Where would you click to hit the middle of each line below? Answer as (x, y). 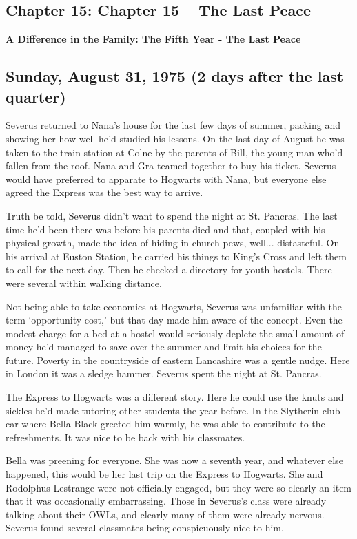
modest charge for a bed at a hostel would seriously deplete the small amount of (175, 333)
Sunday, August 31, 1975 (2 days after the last (175, 76)
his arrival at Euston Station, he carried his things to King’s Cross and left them (176, 256)
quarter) (36, 96)
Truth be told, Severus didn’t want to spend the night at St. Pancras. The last (172, 215)
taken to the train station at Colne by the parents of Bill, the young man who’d (174, 152)
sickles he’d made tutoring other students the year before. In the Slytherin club (173, 410)
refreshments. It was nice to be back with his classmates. (125, 437)
